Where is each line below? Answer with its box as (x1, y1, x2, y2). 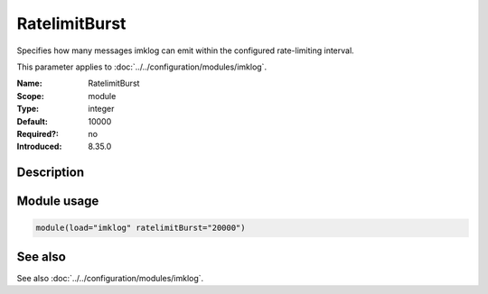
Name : (16, 78, 42, 89)
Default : (16, 115, 49, 126)
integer (88, 104, 115, 115)
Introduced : (16, 141, 62, 152)
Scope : (16, 90, 44, 101)
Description (16, 165, 85, 180)
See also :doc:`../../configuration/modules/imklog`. (16, 272, 204, 283)
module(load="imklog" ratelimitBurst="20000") (35, 223, 246, 234)
